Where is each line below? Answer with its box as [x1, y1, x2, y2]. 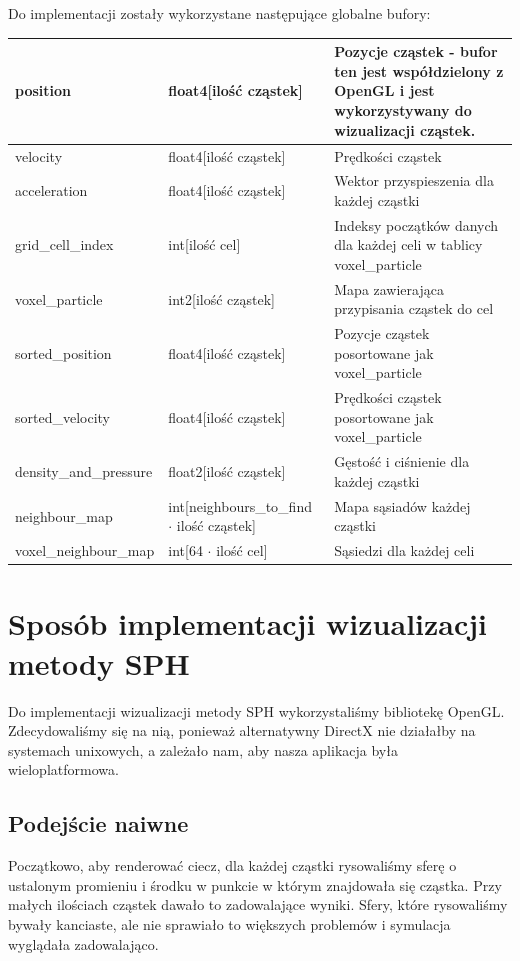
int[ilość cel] [168, 234, 241, 255]
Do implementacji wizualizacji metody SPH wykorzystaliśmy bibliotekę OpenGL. [8, 700, 505, 721]
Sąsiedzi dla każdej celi [334, 540, 475, 561]
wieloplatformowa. [8, 759, 119, 780]
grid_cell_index [15, 234, 114, 255]
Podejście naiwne [8, 808, 189, 839]
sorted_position [15, 342, 112, 363]
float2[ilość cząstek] [168, 461, 286, 482]
